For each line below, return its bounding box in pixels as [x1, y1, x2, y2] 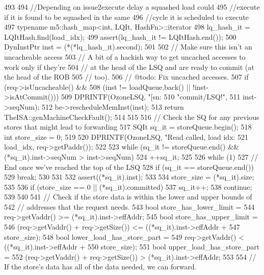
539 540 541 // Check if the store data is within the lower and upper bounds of [4, 191, 252, 202]
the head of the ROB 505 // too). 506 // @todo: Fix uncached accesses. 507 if [4, 71, 249, 82]
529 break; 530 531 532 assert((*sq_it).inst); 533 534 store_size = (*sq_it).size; [4, 171, 254, 182]
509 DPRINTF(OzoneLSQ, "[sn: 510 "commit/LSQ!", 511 [61, 91, 241, 102]
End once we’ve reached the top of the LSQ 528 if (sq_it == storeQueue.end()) [4, 161, 254, 172]
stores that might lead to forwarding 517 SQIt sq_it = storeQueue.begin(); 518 [4, 121, 252, 132]
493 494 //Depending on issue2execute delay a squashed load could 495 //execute [4, 2, 260, 12]
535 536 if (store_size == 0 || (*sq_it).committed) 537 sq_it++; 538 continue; [4, 181, 252, 192]
